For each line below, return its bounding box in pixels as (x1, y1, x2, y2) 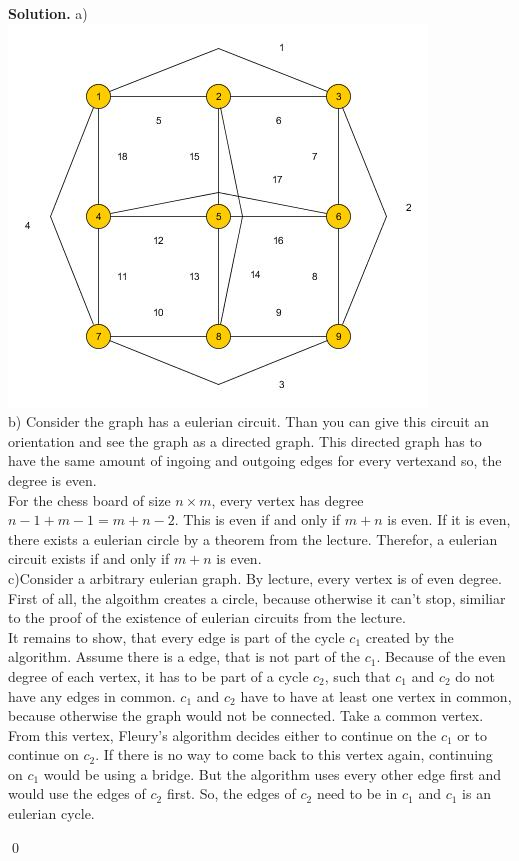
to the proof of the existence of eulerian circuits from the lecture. (8, 607, 406, 628)
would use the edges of (8, 783, 146, 804)
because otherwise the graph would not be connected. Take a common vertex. (8, 705, 484, 726)
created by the (365, 626, 454, 647)
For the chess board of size (8, 489, 171, 510)
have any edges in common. (8, 685, 176, 706)
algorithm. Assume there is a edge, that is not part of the (8, 646, 360, 667)
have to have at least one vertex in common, (240, 685, 512, 706)
